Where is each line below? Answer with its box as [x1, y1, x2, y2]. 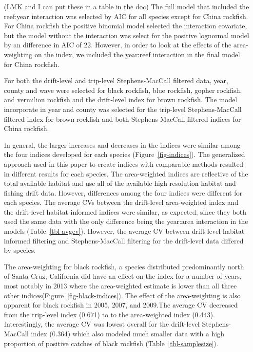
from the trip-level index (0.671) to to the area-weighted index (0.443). [4, 309, 215, 319]
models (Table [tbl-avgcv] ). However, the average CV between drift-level [4, 226, 221, 236]
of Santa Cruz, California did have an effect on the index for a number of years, [4, 271, 242, 281]
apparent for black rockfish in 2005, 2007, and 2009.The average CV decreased [4, 300, 238, 310]
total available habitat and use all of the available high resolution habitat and [4, 178, 236, 188]
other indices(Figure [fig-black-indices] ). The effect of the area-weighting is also [4, 290, 241, 300]
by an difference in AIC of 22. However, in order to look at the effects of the [4, 40, 232, 50]
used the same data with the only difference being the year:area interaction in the [4, 216, 248, 226]
